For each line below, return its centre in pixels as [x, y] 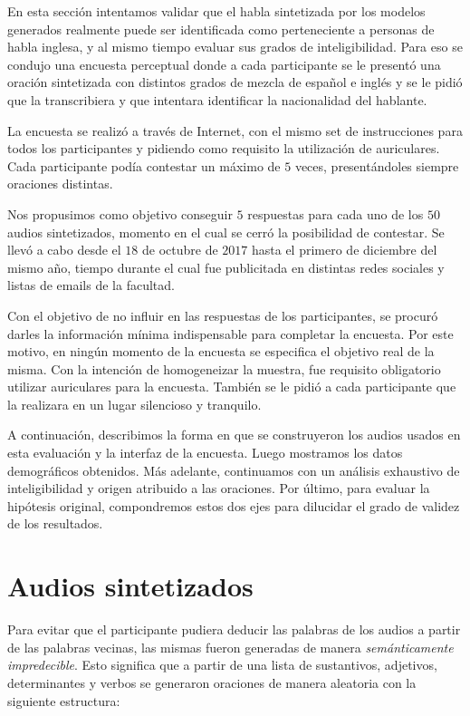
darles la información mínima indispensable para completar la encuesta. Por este [230, 333]
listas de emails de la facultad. [91, 285]
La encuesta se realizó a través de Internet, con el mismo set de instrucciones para [235, 130]
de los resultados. [55, 523]
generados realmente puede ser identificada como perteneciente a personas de [221, 29]
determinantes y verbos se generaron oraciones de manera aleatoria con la [212, 682]
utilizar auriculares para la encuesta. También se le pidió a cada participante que [232, 387]
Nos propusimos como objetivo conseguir [120, 213]
